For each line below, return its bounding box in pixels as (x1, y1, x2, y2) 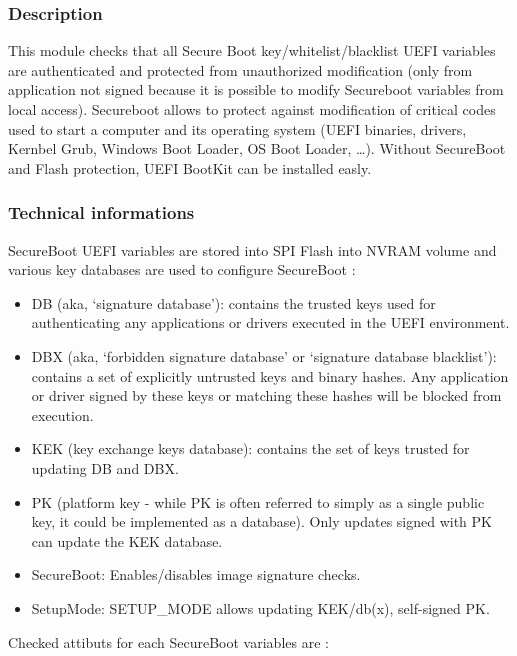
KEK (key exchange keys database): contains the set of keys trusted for (31, 438, 470, 459)
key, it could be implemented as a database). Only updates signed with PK (31, 511, 492, 532)
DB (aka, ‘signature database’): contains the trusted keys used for (31, 292, 436, 313)
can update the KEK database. (31, 530, 223, 551)
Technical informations (8, 200, 195, 225)
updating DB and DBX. (31, 457, 179, 478)
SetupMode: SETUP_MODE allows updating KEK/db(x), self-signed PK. (31, 597, 490, 618)
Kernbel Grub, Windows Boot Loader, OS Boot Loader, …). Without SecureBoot (8, 138, 506, 159)
